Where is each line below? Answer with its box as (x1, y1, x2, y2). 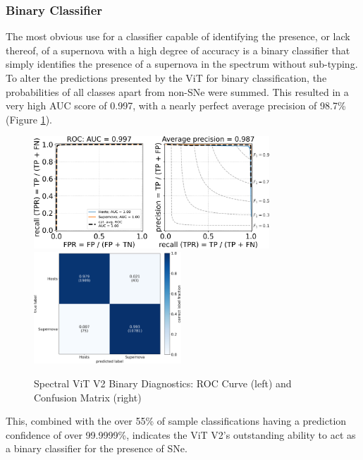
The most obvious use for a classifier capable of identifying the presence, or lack (6, 29, 350, 44)
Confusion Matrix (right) (34, 389, 142, 404)
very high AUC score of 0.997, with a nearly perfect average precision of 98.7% (6, 98, 346, 113)
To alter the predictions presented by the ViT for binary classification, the (6, 71, 327, 85)
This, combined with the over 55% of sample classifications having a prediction (6, 413, 347, 428)
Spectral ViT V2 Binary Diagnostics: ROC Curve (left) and (34, 376, 292, 391)
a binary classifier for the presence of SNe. (6, 441, 187, 456)
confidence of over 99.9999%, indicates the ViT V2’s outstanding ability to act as (6, 427, 356, 442)
